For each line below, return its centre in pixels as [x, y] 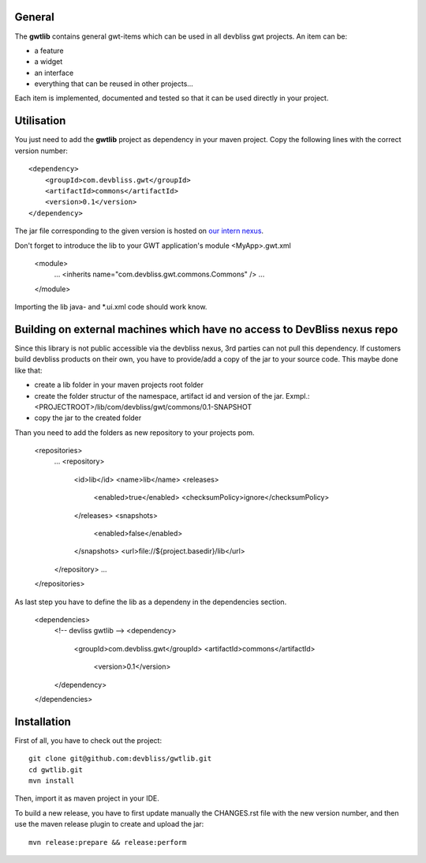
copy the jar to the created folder [88, 418]
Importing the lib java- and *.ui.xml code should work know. [111, 307]
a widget [49, 62]
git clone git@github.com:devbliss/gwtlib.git [120, 759]
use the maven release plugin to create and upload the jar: [109, 824]
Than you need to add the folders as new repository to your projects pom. [135, 432]
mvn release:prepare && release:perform [108, 842]
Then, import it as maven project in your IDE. [87, 798]
